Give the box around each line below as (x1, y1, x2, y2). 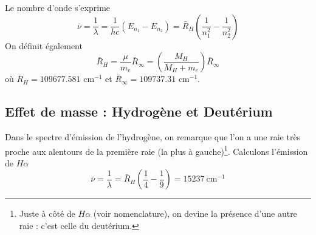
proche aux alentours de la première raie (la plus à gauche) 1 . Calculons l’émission (5, 143, 308, 157)
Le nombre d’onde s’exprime (5, 1, 111, 13)
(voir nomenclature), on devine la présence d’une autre (93, 207, 297, 220)
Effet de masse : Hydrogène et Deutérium (5, 102, 273, 121)
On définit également (5, 39, 83, 52)
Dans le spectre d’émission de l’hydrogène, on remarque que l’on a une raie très (5, 130, 301, 143)
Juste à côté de (19, 207, 75, 220)
